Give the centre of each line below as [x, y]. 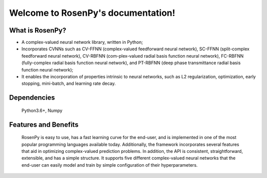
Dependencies [32, 98]
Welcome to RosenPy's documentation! [92, 13]
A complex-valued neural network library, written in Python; [82, 42]
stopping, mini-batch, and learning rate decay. [69, 83]
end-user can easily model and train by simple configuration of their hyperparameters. [110, 165]
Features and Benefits [44, 125]
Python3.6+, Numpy [42, 110]
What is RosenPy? [38, 30]
